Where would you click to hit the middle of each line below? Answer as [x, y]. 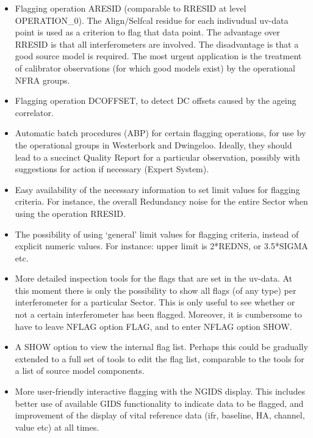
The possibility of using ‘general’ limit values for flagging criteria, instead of [157, 234]
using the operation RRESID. [70, 213]
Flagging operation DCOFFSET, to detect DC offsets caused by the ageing [156, 100]
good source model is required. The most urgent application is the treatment [158, 56]
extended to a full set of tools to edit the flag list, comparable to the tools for [160, 358]
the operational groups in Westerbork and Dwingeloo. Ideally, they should [153, 144]
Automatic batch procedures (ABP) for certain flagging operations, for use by [160, 133]
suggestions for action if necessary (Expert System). [112, 169]
